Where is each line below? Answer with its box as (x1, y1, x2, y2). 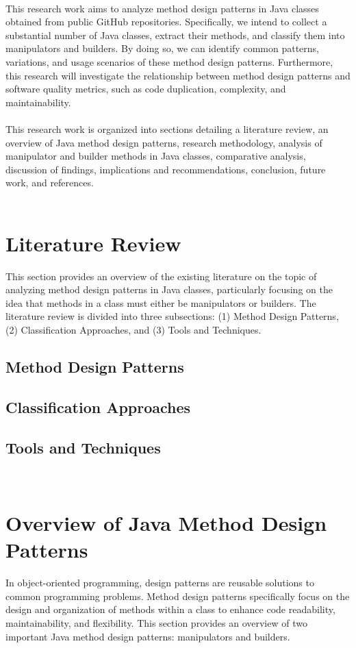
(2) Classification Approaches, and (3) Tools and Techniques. (5, 323, 262, 336)
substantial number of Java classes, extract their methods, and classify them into (5, 27, 345, 42)
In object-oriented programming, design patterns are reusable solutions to (5, 575, 314, 590)
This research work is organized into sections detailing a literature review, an (5, 121, 329, 136)
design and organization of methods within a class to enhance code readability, (5, 602, 335, 616)
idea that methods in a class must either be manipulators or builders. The (5, 295, 316, 310)
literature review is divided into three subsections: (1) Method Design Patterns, (5, 309, 339, 323)
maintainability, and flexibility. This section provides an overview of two (5, 616, 307, 630)
